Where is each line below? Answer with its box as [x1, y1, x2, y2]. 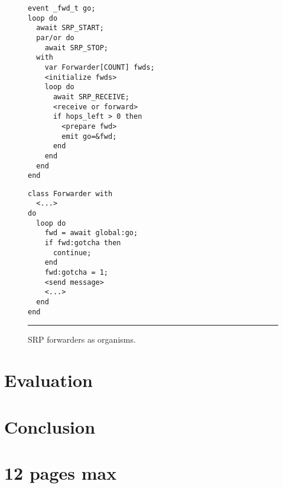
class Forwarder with [28, 189, 113, 198]
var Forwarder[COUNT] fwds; [44, 63, 155, 71]
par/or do [36, 33, 74, 42]
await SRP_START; [36, 24, 104, 32]
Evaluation [4, 368, 93, 392]
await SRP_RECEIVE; [53, 92, 129, 101]
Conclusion [4, 414, 96, 438]
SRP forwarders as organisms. [28, 333, 136, 346]
